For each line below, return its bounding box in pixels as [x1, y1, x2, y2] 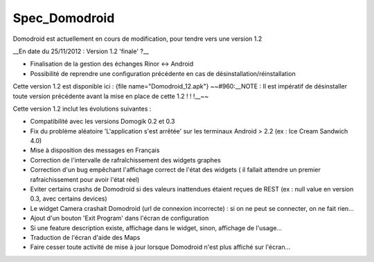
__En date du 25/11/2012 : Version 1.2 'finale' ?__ [12, 47, 149, 55]
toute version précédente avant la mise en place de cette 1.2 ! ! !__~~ [12, 92, 209, 100]
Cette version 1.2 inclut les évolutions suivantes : [12, 104, 152, 113]
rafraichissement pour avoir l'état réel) [30, 175, 140, 183]
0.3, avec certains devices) [30, 194, 107, 203]
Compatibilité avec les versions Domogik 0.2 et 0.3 [30, 118, 175, 126]
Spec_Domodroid [12, 10, 115, 26]
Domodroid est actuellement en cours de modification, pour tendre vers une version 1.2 [12, 35, 262, 43]
